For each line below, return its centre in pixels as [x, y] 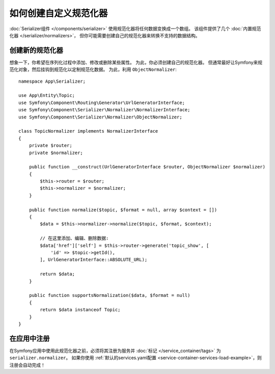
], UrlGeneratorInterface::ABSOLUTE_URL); [94, 260]
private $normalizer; [56, 153]
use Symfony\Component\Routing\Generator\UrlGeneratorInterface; [102, 103]
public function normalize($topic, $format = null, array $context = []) [123, 210]
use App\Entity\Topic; [47, 95]
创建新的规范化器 [36, 50]
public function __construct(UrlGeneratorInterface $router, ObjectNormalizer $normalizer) [147, 167]
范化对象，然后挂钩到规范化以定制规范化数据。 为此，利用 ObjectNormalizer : [93, 69]
